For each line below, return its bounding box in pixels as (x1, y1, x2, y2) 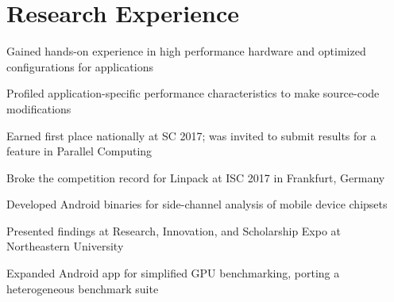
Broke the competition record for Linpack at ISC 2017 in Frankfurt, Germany (6, 169, 385, 185)
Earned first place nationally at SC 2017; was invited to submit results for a (6, 127, 377, 143)
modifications (6, 100, 71, 117)
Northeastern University (6, 238, 124, 254)
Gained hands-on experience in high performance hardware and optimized (6, 43, 366, 59)
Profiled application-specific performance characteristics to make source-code (6, 85, 380, 101)
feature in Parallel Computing (6, 143, 153, 159)
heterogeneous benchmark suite (6, 280, 159, 296)
